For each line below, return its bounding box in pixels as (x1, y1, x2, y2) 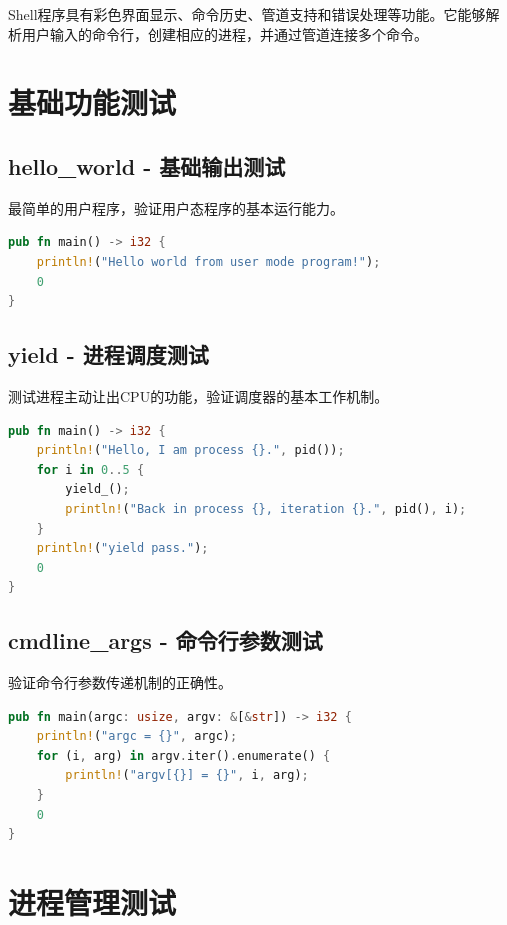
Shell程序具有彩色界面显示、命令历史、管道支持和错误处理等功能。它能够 (8, 4, 486, 24)
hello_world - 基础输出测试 (8, 150, 286, 181)
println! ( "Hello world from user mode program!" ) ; (36, 254, 381, 269)
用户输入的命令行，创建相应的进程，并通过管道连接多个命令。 (21, 23, 428, 44)
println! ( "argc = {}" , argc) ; (36, 729, 238, 744)
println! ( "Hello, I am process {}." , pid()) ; (36, 443, 345, 458)
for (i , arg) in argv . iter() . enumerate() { (36, 748, 331, 763)
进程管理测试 (8, 882, 177, 923)
